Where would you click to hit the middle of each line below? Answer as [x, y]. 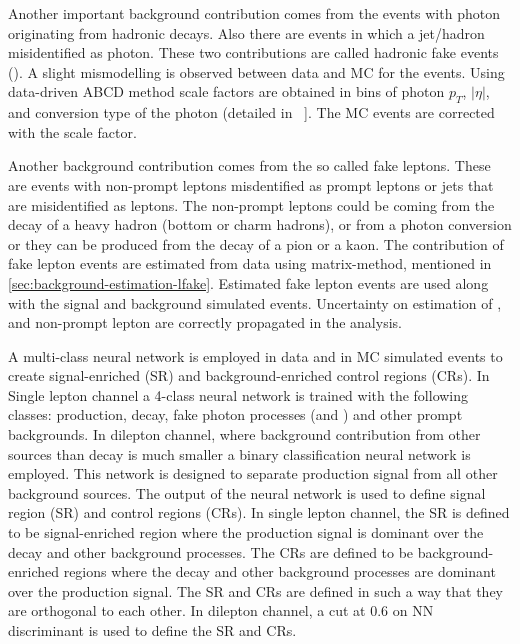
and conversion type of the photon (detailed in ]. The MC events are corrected [251, 112]
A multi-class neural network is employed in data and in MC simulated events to [255, 355]
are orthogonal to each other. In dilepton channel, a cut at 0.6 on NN [221, 610]
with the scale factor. [72, 131]
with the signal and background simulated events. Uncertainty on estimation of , [255, 302]
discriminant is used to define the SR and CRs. [152, 630]
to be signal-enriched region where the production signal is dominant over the [246, 532]
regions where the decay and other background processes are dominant [279, 571]
